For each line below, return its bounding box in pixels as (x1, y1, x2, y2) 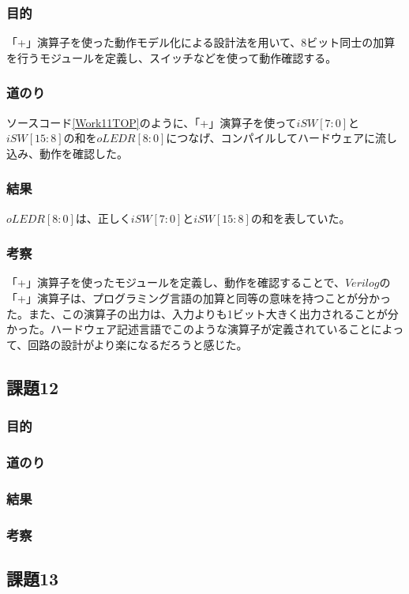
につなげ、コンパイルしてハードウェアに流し (166, 130, 397, 146)
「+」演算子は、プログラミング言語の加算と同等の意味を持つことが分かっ (6, 290, 391, 306)
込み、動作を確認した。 (6, 145, 128, 161)
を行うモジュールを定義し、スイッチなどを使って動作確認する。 (6, 49, 337, 66)
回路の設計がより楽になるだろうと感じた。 (28, 336, 248, 352)
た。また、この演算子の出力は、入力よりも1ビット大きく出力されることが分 (6, 305, 399, 321)
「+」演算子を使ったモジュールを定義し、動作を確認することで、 (6, 274, 345, 291)
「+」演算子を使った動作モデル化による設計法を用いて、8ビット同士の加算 (6, 34, 396, 51)
